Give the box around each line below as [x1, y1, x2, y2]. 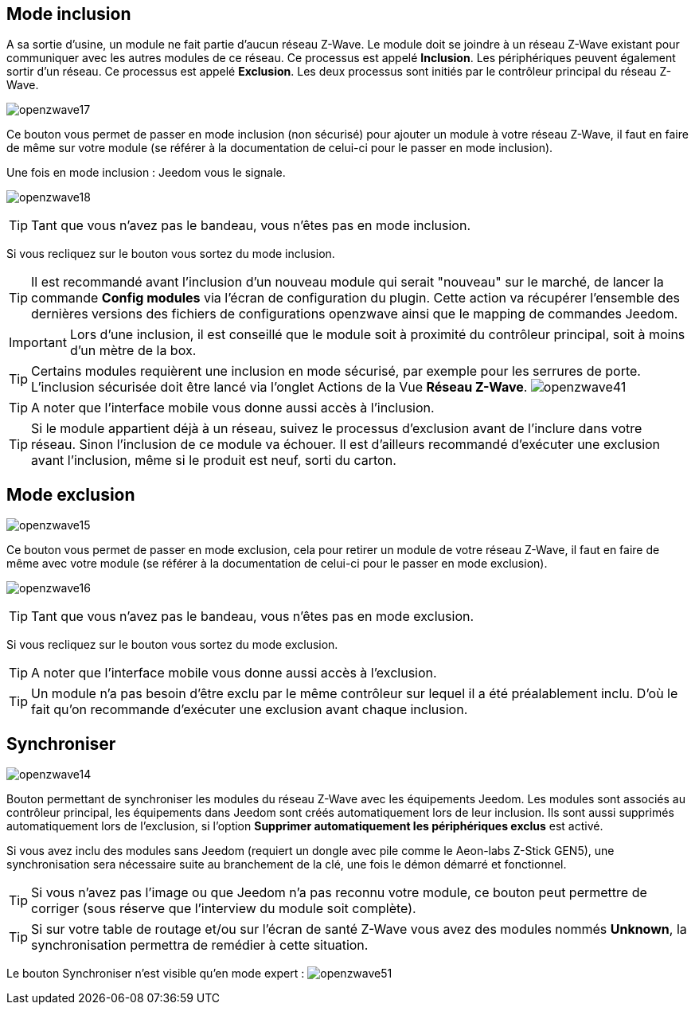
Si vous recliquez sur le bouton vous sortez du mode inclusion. [6, 247, 335, 261]
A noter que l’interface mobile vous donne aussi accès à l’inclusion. [31, 400, 435, 416]
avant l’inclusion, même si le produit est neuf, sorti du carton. [31, 452, 396, 469]
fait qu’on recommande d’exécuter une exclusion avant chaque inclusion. [31, 701, 468, 718]
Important [9, 334, 67, 351]
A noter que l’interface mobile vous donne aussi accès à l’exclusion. [31, 665, 437, 681]
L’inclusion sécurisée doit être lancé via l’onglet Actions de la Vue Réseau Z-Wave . [31, 379, 528, 396]
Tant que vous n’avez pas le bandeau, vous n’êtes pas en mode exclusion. [31, 608, 474, 625]
